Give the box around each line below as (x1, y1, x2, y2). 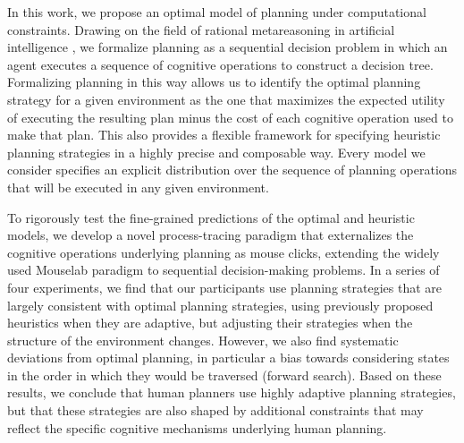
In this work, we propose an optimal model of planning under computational (7, 3, 426, 21)
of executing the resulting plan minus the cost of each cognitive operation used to (7, 107, 453, 126)
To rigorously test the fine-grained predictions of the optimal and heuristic (7, 208, 415, 226)
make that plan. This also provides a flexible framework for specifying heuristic (7, 125, 441, 144)
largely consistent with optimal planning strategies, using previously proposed (7, 295, 434, 314)
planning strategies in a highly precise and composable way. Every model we (7, 142, 426, 161)
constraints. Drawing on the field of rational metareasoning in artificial (7, 20, 395, 38)
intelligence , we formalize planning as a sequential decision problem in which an (7, 38, 448, 56)
